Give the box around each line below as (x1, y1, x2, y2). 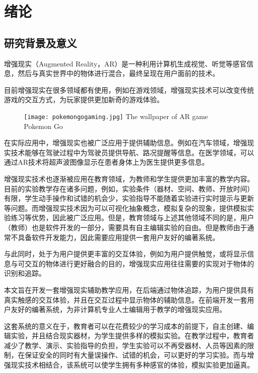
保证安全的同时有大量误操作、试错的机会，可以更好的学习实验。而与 (24, 350, 247, 360)
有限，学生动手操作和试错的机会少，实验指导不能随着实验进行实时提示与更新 (4, 193, 254, 203)
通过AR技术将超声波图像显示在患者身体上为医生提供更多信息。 (4, 157, 209, 167)
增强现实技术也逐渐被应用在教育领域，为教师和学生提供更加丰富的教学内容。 (4, 173, 254, 184)
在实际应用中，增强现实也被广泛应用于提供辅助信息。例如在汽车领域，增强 (4, 137, 247, 148)
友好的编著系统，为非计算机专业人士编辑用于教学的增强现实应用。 (10, 304, 226, 314)
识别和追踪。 (4, 268, 46, 278)
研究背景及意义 (4, 35, 77, 50)
